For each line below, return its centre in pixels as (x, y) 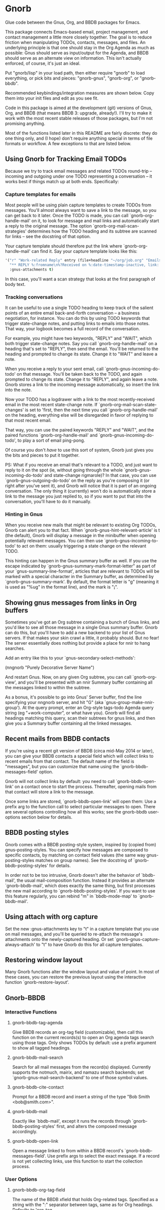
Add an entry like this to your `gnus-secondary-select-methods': (70, 658)
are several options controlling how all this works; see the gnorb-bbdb (76, 812)
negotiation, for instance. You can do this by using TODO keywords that (77, 318)
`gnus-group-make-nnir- (129, 703)
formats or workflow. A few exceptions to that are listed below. (68, 143)
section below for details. (47, 817)
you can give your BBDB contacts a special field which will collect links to (79, 756)
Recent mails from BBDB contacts (58, 739)
